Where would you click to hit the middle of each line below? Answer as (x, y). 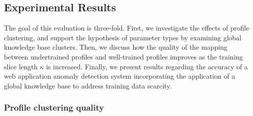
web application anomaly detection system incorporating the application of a (120, 76)
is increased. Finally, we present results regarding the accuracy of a (147, 66)
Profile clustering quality (54, 107)
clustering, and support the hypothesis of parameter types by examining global (123, 37)
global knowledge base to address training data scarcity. (88, 85)
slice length (21, 66)
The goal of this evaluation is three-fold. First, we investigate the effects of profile (127, 28)
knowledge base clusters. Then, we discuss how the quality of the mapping (116, 47)
